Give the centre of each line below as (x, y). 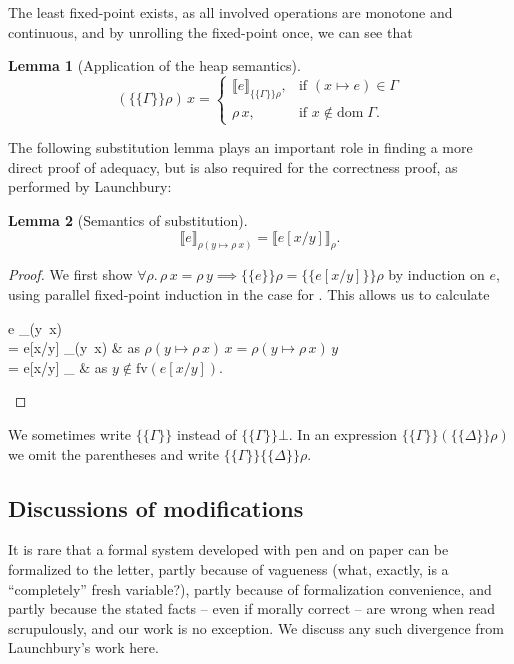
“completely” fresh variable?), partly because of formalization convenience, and (250, 588)
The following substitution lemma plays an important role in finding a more (240, 147)
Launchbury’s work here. (83, 647)
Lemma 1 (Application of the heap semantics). (154, 65)
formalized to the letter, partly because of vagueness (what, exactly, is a (228, 568)
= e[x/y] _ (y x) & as (74, 347)
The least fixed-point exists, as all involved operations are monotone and (230, 12)
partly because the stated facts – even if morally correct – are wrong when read (251, 608)
